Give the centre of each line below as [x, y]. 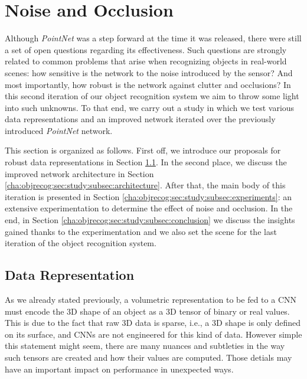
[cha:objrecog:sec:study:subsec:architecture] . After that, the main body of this [145, 185]
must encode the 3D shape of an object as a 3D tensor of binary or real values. [147, 311]
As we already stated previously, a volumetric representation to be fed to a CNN [151, 300]
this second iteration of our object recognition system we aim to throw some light [152, 96]
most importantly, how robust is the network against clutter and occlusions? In [148, 84]
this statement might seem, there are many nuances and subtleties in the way [145, 346]
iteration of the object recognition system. [81, 243]
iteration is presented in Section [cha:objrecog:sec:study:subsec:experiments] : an [148, 196]
